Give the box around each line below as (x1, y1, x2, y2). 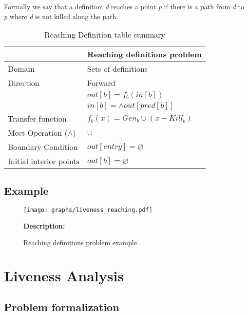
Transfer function (8, 113, 67, 125)
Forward (87, 77, 115, 89)
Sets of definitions (87, 63, 148, 75)
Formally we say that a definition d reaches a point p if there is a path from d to (4, 1, 244, 11)
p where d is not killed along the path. (4, 11, 118, 21)
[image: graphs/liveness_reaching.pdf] (23, 207, 153, 214)
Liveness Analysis (4, 266, 124, 286)
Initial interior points (8, 155, 79, 167)
